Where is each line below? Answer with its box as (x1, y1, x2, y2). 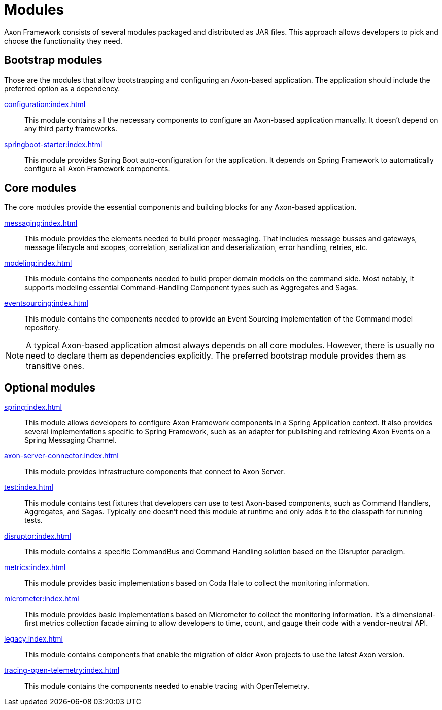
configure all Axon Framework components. (24, 164, 171, 173)
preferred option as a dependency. (4, 84, 120, 93)
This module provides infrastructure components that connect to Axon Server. (24, 467, 285, 476)
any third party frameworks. (24, 124, 117, 133)
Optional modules (4, 381, 95, 394)
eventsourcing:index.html (4, 299, 89, 308)
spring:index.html (4, 403, 62, 412)
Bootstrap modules (4, 54, 103, 67)
